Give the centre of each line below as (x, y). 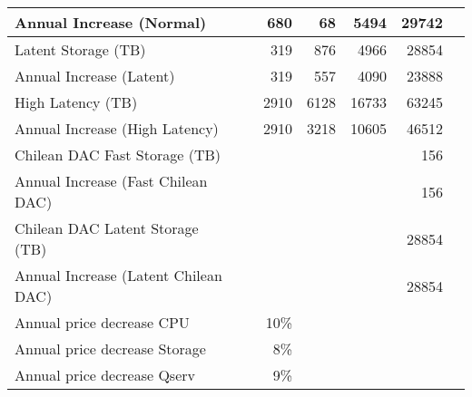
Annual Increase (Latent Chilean (118, 275)
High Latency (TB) (76, 102)
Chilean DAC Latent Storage (107, 228)
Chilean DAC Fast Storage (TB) (118, 155)
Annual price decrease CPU (102, 322)
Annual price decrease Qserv (105, 375)
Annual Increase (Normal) (111, 22)
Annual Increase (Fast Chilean (111, 181)
